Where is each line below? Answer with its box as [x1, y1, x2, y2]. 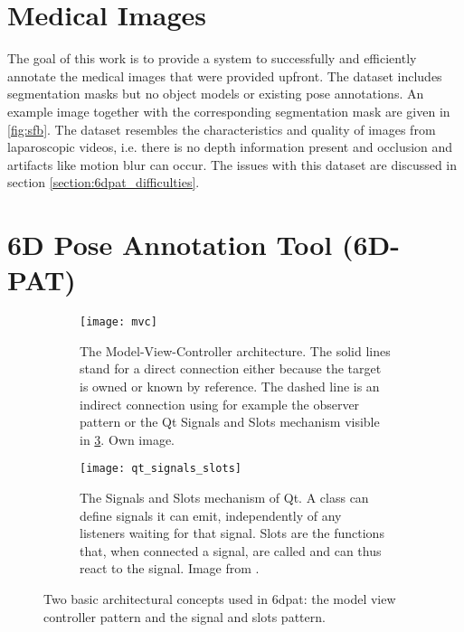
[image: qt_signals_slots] [80, 462, 241, 476]
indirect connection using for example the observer [80, 394, 360, 413]
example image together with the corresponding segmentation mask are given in [7, 101, 450, 120]
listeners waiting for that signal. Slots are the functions [80, 524, 384, 542]
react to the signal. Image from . [80, 559, 260, 578]
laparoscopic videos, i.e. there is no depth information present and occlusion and [7, 137, 453, 156]
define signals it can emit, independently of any [80, 505, 342, 524]
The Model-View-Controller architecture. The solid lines [80, 341, 391, 360]
